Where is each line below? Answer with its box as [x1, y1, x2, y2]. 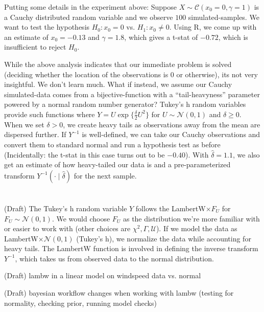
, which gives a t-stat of [124, 31, 198, 42]
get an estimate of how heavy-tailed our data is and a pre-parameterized [4, 159, 231, 170]
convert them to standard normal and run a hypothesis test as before [4, 139, 221, 149]
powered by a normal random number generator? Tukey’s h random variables [4, 99, 246, 109]
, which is [218, 31, 248, 42]
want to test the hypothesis [4, 21, 90, 32]
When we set [4, 119, 44, 129]
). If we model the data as [156, 223, 237, 234]
